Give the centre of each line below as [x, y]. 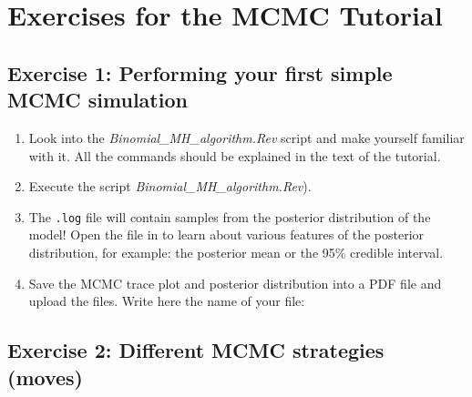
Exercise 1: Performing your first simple [200, 72]
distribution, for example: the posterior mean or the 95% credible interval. [236, 252]
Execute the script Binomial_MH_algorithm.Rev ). [170, 186]
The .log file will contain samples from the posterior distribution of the [230, 216]
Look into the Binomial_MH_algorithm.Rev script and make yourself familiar [246, 137]
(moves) [45, 377]
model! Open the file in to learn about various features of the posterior [226, 234]
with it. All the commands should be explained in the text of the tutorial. [235, 155]
